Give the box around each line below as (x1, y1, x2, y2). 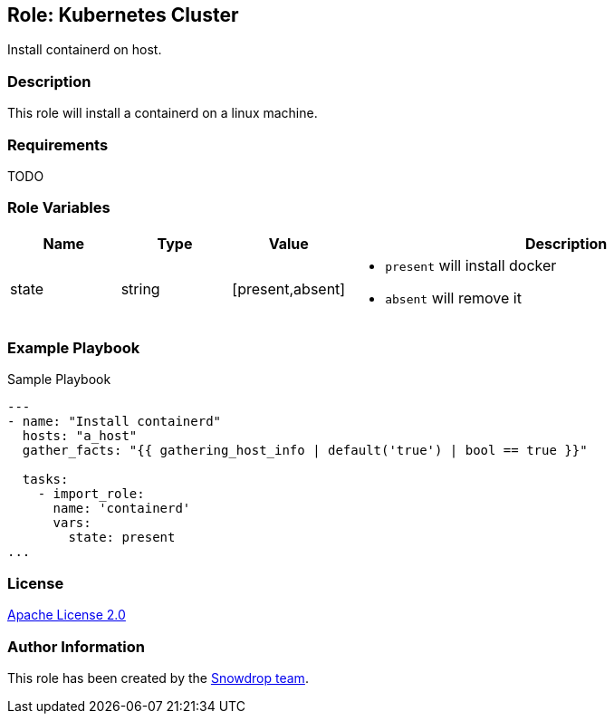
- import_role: (37, 486, 145, 502)
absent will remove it (385, 288, 522, 307)
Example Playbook (7, 339, 140, 358)
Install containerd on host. (7, 42, 162, 58)
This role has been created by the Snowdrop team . (7, 669, 309, 686)
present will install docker (385, 255, 557, 274)
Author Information (7, 637, 146, 656)
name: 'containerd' (53, 501, 191, 516)
